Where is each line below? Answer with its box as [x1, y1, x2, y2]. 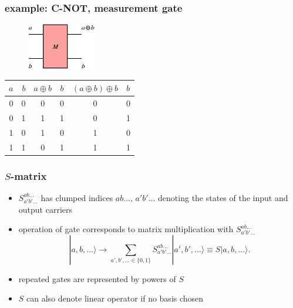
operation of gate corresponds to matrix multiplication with [18, 223, 234, 235]
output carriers [18, 203, 73, 215]
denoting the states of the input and [158, 191, 288, 203]
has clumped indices [41, 191, 113, 203]
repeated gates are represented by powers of [18, 272, 176, 284]
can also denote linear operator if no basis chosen [26, 292, 204, 304]
